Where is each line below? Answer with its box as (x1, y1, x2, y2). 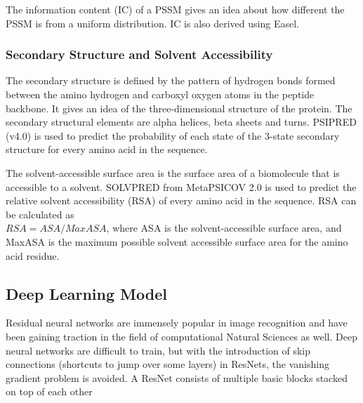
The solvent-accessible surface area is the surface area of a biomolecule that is (6, 165, 340, 180)
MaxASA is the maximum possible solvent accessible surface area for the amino (6, 234, 348, 249)
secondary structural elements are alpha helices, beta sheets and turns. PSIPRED (6, 114, 357, 129)
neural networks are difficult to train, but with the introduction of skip (6, 343, 311, 357)
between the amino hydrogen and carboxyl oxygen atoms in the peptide (6, 87, 315, 101)
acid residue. (6, 248, 60, 263)
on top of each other (6, 384, 93, 399)
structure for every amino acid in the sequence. (6, 142, 208, 157)
